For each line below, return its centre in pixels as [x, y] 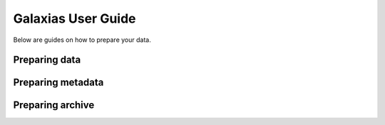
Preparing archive [54, 105]
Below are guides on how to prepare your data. [82, 40]
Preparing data [47, 60]
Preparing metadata [58, 83]
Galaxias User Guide [75, 18]
